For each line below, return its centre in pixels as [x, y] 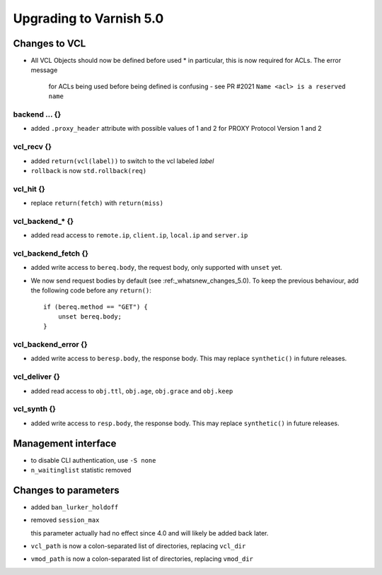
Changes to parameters [66, 490]
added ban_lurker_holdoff [75, 507]
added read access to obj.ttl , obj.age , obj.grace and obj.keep [132, 391]
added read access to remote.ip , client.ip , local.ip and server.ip [139, 235]
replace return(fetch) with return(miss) [97, 203]
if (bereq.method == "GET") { [96, 307]
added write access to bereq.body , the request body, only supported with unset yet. [157, 268]
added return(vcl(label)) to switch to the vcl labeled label [122, 161]
